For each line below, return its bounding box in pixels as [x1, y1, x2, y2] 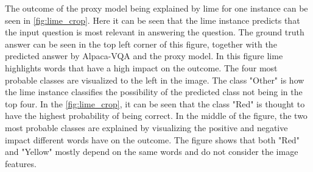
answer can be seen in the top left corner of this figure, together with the [5, 37, 277, 50]
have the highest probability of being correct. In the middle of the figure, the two [5, 109, 308, 122]
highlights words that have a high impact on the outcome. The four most [5, 61, 278, 74]
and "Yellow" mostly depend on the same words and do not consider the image [5, 145, 298, 158]
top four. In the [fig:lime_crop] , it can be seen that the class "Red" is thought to [5, 97, 305, 110]
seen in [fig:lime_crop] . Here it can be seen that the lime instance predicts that [5, 13, 300, 26]
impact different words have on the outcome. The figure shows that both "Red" [5, 133, 300, 146]
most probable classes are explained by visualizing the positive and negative [5, 121, 288, 134]
